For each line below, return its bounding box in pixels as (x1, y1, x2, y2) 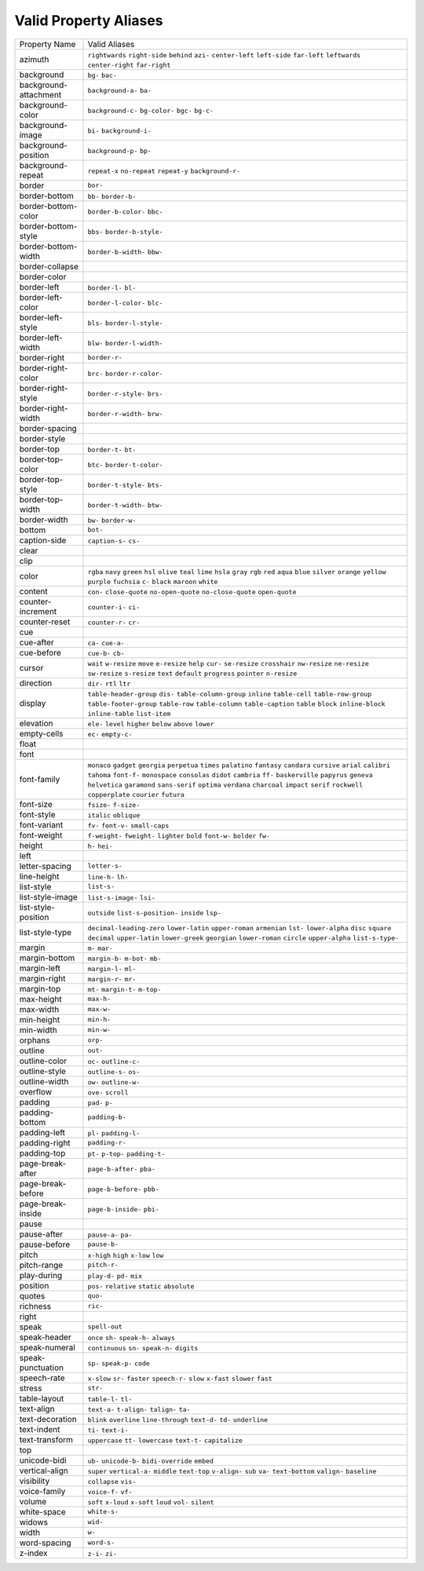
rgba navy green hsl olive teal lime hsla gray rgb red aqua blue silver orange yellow (87, 568, 386, 576)
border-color (19, 271, 67, 282)
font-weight (19, 829, 63, 840)
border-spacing (19, 422, 78, 433)
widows (19, 1516, 49, 1527)
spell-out (87, 1323, 123, 1331)
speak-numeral (19, 1342, 75, 1353)
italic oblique (87, 811, 141, 820)
